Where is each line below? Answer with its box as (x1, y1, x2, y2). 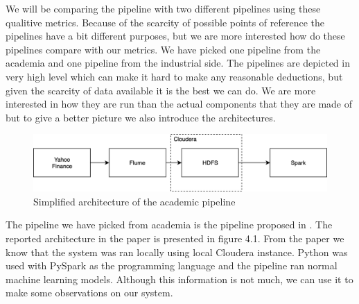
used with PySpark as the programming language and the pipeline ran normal (6, 258, 338, 273)
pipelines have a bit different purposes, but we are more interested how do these (6, 28, 345, 43)
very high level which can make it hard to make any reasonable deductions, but (6, 69, 343, 83)
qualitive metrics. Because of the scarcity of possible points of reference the (6, 15, 325, 29)
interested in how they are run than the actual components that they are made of (6, 96, 353, 111)
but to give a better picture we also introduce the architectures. (6, 110, 276, 124)
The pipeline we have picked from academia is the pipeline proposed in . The (6, 217, 333, 232)
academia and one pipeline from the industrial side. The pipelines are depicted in (6, 56, 350, 70)
